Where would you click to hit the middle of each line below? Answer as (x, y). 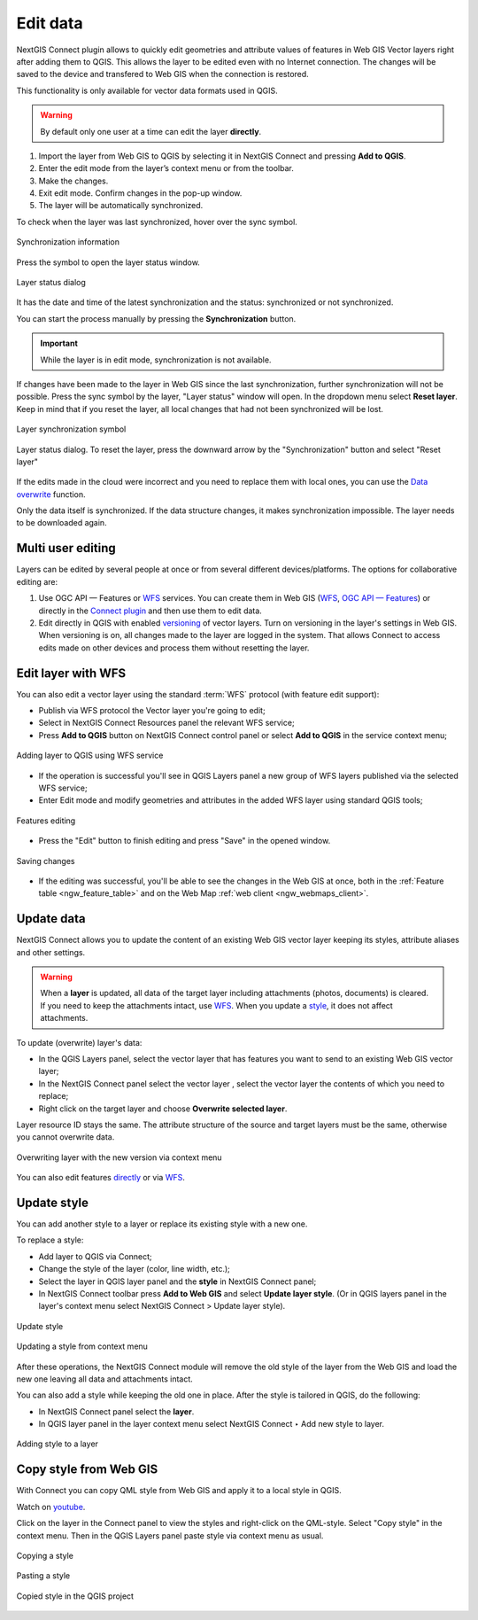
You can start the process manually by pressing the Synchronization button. (156, 318)
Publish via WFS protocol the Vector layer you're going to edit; (152, 711)
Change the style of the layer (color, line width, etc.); (134, 1269)
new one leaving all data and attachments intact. (105, 1379)
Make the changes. (73, 181)
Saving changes (46, 861)
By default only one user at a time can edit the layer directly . (151, 131)
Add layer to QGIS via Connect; (95, 1256)
